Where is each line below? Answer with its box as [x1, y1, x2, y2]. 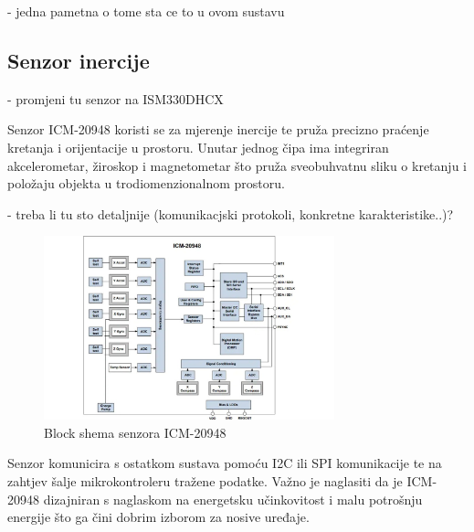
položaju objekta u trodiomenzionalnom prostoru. [7, 174, 285, 193]
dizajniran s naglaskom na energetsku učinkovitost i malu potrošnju [43, 489, 423, 508]
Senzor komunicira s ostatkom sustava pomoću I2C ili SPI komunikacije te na [7, 453, 442, 473]
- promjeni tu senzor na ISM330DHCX [7, 89, 224, 108]
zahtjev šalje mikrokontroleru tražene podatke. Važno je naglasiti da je [7, 472, 403, 491]
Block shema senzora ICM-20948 [44, 422, 226, 442]
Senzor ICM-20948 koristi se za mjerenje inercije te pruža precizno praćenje [7, 120, 429, 139]
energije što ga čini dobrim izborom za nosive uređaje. [7, 507, 310, 527]
